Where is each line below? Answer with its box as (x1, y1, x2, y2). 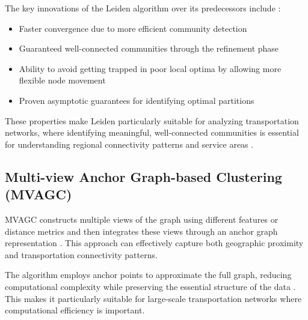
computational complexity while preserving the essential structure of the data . (5, 280, 296, 292)
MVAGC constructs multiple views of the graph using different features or (5, 213, 279, 225)
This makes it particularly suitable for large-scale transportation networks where (5, 292, 302, 304)
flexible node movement (19, 74, 106, 86)
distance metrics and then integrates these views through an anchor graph (5, 225, 278, 237)
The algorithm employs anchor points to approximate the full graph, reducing (5, 268, 292, 281)
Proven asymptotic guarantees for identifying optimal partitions (19, 94, 254, 106)
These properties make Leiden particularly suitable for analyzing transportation (5, 114, 299, 127)
